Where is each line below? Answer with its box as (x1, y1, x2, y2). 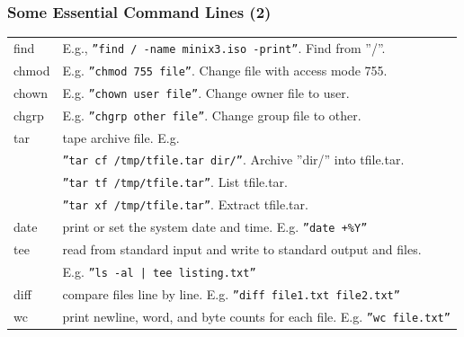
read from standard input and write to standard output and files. (62, 240, 422, 259)
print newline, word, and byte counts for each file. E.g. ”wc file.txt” (62, 306, 451, 325)
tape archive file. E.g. (62, 128, 180, 146)
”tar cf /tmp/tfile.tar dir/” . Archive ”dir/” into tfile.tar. (62, 150, 405, 169)
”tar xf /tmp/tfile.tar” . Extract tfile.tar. (62, 195, 308, 214)
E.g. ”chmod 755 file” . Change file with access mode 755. (62, 60, 388, 79)
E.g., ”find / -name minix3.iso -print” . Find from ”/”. (62, 38, 386, 57)
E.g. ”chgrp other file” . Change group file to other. (62, 105, 361, 124)
